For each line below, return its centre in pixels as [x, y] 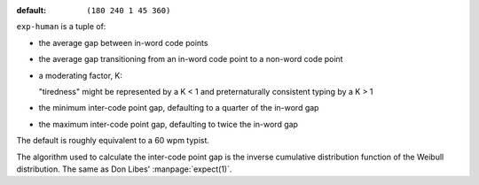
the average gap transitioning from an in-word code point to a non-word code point [191, 59]
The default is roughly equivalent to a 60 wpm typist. [113, 141]
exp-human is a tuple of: [61, 27]
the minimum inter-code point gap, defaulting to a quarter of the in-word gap [179, 108]
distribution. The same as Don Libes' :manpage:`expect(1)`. [124, 169]
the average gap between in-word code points [123, 42]
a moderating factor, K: [81, 75]
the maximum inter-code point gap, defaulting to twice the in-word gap [169, 124]
